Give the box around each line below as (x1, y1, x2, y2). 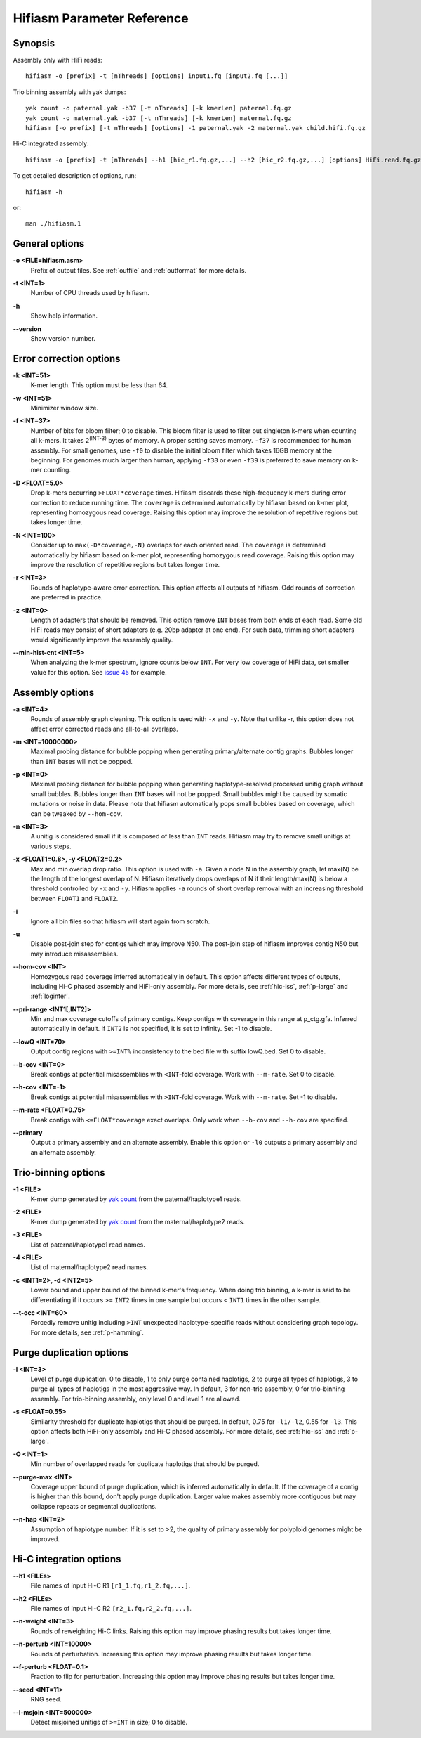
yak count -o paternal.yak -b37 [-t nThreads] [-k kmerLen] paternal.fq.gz (25, 104, 292, 112)
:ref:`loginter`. (30, 992, 70, 1001)
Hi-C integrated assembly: (13, 139, 89, 148)
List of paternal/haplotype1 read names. (30, 1240, 145, 1249)
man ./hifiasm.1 (25, 220, 81, 228)
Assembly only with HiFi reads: (13, 56, 102, 65)
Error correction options (13, 352, 121, 365)
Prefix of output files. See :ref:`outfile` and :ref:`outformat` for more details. (30, 266, 247, 274)
